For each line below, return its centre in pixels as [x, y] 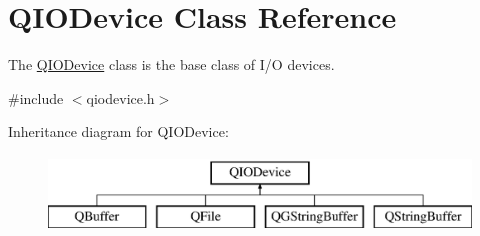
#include [36, 97]
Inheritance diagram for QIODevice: [118, 131]
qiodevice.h [120, 97]
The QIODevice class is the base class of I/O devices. [171, 64]
